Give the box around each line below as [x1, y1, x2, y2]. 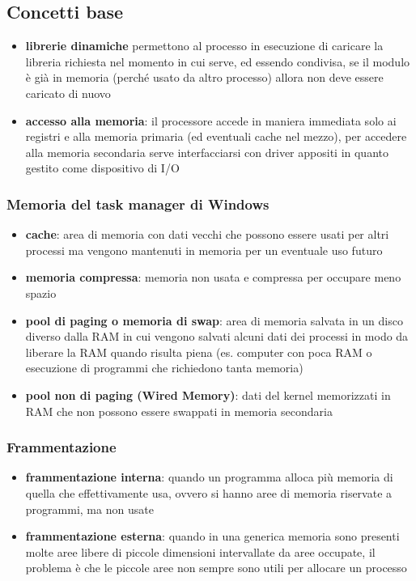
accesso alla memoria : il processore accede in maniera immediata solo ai [25, 112, 397, 129]
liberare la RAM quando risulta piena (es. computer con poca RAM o [25, 343, 372, 360]
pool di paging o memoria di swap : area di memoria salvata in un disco [25, 312, 403, 329]
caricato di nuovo [25, 84, 111, 101]
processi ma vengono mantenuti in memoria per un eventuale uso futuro [25, 241, 383, 258]
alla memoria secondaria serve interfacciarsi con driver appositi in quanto [25, 143, 388, 160]
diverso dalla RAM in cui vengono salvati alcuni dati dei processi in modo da [25, 328, 409, 345]
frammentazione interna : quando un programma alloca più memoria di [25, 469, 393, 486]
